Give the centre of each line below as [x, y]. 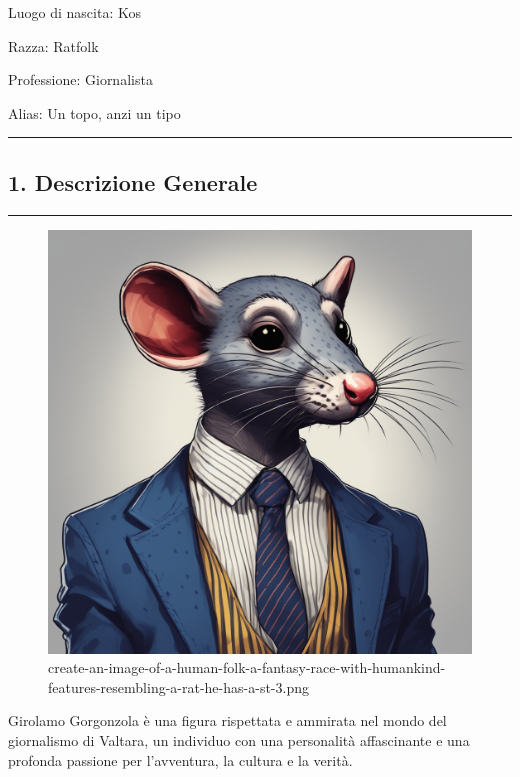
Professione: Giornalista [80, 79]
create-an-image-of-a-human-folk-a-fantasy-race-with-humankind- [247, 667]
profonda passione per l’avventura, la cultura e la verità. [180, 759]
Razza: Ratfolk [53, 45]
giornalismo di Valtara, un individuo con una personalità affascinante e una [239, 739]
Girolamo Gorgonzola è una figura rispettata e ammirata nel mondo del [227, 720]
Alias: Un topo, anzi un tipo [94, 112]
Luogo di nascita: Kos [74, 12]
